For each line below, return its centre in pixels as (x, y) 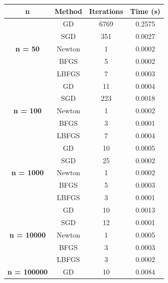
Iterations (106, 11)
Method (68, 11)
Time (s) (145, 11)
